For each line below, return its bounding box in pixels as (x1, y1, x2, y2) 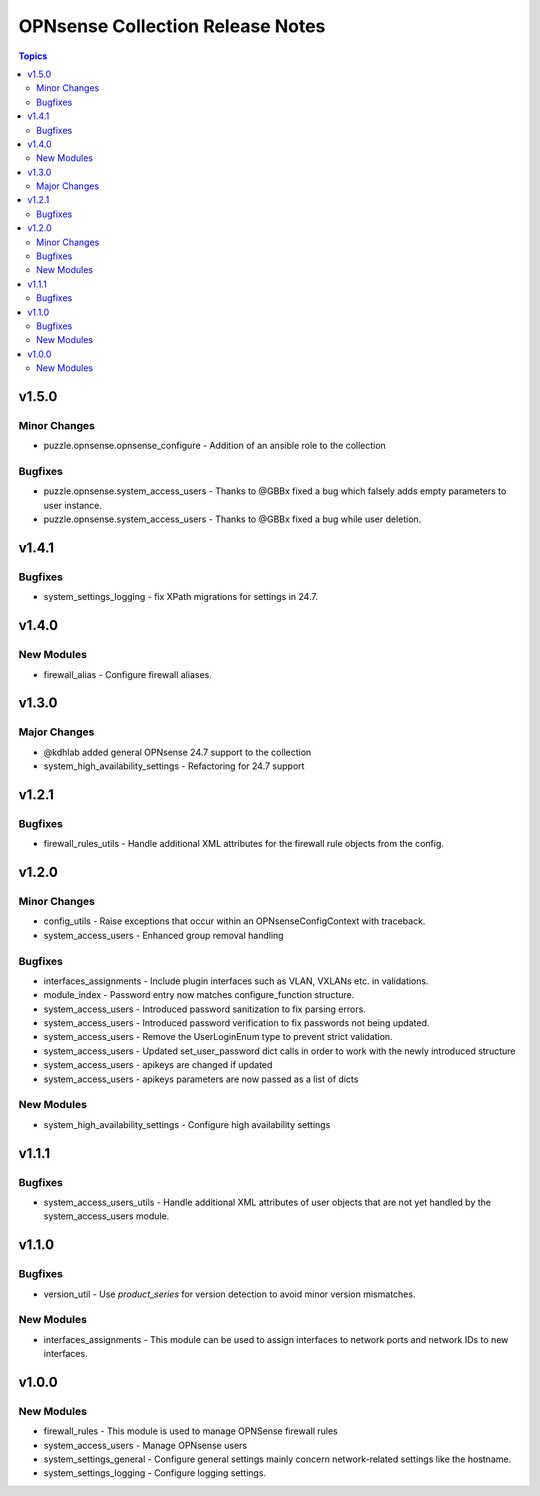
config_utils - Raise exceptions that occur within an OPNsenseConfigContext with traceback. (43, 915, 426, 927)
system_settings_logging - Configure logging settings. (43, 1467, 267, 1479)
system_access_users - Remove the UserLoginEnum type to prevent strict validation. (43, 1031, 394, 1043)
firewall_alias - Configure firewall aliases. (43, 668, 212, 680)
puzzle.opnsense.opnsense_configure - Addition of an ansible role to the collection (43, 440, 387, 452)
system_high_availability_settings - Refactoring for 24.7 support (43, 760, 305, 772)
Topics (18, 50, 48, 62)
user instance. (43, 499, 103, 511)
